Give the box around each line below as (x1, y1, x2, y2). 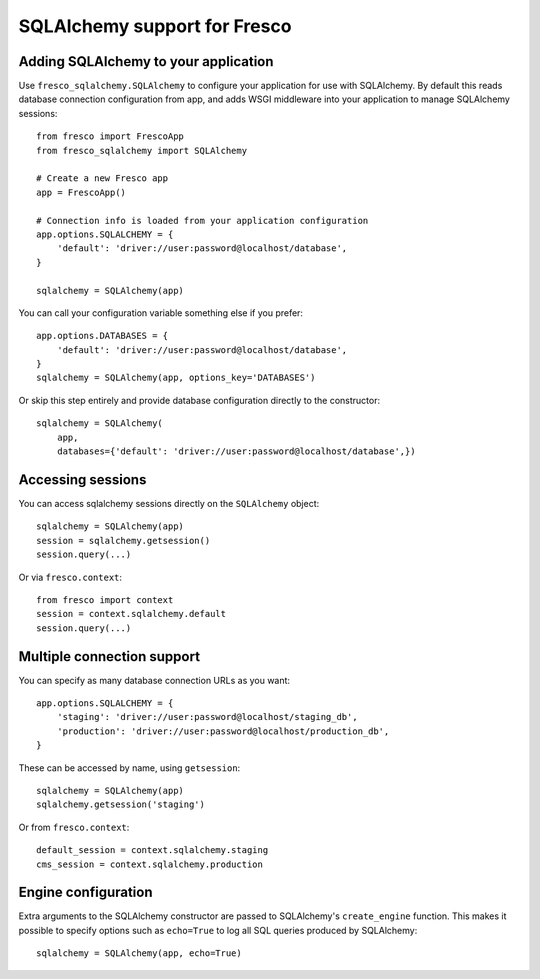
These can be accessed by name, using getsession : (18, 761, 241, 774)
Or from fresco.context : (18, 821, 130, 833)
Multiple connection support (18, 648, 200, 665)
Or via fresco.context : (18, 571, 123, 583)
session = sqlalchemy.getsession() (36, 535, 211, 546)
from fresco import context (36, 594, 174, 605)
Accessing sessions (18, 471, 147, 488)
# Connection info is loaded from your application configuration (36, 215, 369, 226)
